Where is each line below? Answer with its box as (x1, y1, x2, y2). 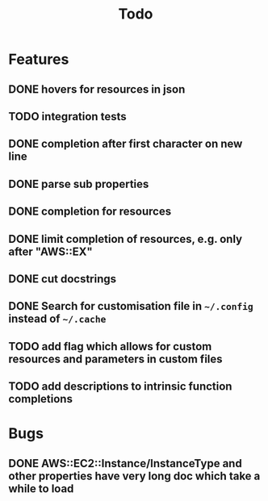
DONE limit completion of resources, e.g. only (8, 232, 243, 246)
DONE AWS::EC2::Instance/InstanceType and (8, 457, 242, 470)
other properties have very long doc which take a (8, 469, 261, 482)
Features (8, 50, 69, 69)
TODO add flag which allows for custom (8, 340, 212, 353)
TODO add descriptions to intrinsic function (8, 380, 232, 394)
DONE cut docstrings (8, 272, 117, 286)
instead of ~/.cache (8, 312, 107, 326)
